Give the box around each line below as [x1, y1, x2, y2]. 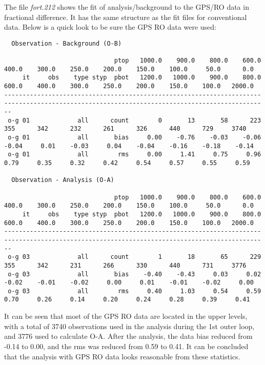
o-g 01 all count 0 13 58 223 [8, 116, 261, 124]
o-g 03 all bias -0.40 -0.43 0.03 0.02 [8, 270, 261, 278]
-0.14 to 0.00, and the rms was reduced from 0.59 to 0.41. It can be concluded [4, 340, 249, 351]
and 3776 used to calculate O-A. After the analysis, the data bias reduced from [4, 331, 253, 341]
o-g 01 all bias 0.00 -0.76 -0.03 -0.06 [8, 134, 261, 141]
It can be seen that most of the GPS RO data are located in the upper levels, [4, 311, 248, 321]
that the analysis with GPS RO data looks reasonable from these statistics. [4, 351, 240, 361]
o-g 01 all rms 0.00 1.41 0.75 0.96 [8, 151, 261, 158]
